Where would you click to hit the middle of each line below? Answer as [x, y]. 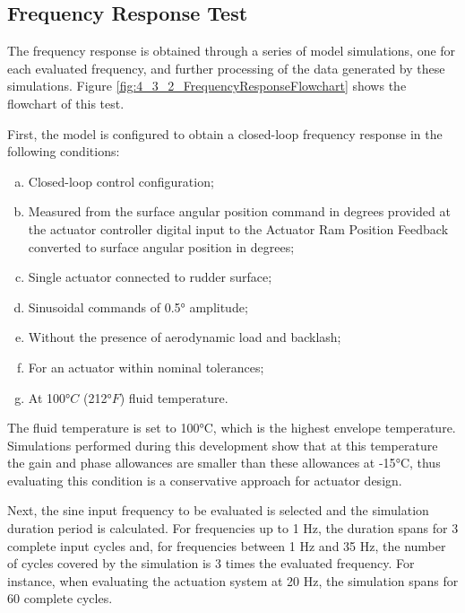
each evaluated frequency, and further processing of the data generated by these [226, 68]
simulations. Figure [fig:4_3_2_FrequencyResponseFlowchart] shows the [207, 86]
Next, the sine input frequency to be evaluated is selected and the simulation [218, 510]
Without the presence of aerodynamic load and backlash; [185, 337]
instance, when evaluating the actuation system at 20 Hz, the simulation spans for [233, 580]
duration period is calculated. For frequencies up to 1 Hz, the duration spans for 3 [233, 528]
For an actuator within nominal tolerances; [146, 367]
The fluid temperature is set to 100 [103, 428]
